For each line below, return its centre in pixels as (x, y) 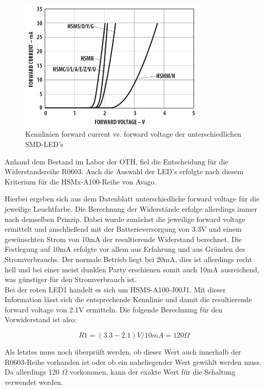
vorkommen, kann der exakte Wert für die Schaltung (153, 372)
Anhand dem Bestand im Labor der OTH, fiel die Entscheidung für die (117, 161)
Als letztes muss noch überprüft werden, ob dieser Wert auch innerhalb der (123, 352)
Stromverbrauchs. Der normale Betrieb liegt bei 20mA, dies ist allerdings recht (128, 259)
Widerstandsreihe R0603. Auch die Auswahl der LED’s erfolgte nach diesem (124, 171)
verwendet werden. (34, 382)
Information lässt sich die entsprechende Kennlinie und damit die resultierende (128, 299)
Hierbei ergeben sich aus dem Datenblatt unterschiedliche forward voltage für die (132, 199)
